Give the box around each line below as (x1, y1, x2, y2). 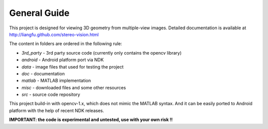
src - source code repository (21, 92, 80, 98)
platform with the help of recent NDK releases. (9, 107, 104, 114)
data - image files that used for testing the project (21, 64, 124, 69)
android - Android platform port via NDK (21, 57, 104, 63)
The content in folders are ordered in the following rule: (9, 41, 123, 47)
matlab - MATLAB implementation (21, 77, 91, 84)
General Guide (9, 7, 69, 18)
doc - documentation (21, 70, 65, 76)
